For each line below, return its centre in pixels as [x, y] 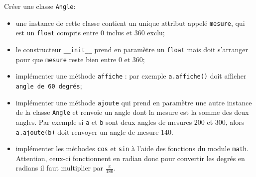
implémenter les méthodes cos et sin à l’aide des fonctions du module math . [132, 148]
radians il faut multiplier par [60, 168]
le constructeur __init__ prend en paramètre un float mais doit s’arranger [132, 49]
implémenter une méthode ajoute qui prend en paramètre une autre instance [134, 102]
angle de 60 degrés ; [49, 85]
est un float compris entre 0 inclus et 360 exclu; [90, 33]
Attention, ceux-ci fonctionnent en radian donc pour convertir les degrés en [130, 158]
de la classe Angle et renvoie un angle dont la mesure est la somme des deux [132, 112]
